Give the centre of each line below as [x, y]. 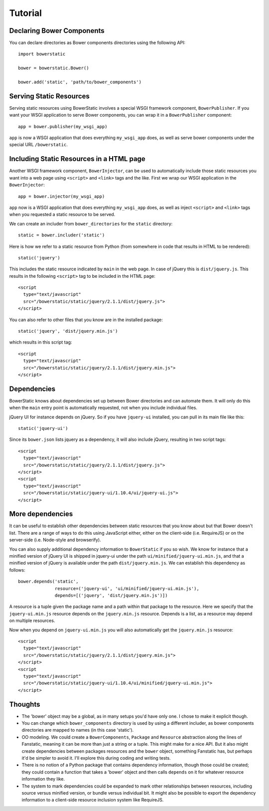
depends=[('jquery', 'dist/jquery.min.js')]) [111, 595]
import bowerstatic [42, 54]
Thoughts [25, 704]
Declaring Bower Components [57, 31]
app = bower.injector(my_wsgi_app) [62, 196]
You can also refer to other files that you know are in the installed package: [86, 320]
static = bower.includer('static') [62, 235]
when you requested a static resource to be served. [62, 214]
